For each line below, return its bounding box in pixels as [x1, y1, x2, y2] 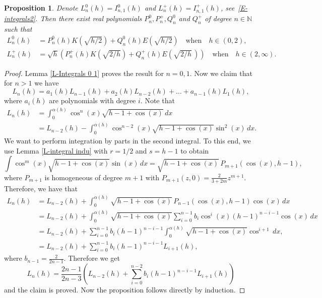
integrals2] [4, 13, 36, 24]
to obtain [180, 145, 209, 156]
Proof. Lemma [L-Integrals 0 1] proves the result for [4, 67, 164, 78]
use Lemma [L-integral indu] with [4, 145, 108, 156]
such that [4, 24, 32, 34]
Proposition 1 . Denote [4, 3, 78, 13]
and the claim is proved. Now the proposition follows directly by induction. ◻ [4, 284, 245, 295]
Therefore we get [68, 253, 120, 263]
